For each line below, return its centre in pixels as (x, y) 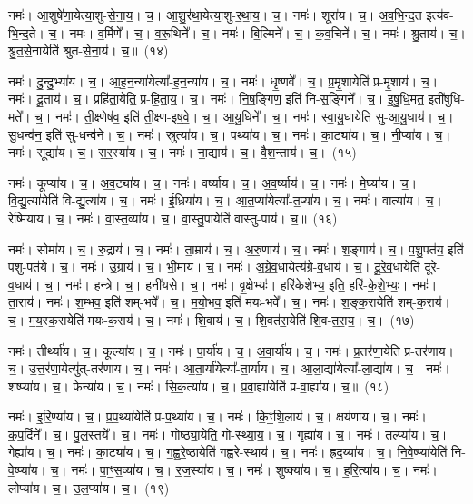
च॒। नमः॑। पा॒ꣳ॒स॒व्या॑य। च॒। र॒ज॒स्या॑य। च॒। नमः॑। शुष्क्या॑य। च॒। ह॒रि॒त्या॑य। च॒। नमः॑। (244, 470)
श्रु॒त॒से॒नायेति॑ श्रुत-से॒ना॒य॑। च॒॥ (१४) (89, 50)
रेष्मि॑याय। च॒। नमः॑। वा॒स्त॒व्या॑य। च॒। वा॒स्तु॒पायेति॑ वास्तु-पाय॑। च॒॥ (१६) (173, 217)
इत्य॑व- (440, 15)
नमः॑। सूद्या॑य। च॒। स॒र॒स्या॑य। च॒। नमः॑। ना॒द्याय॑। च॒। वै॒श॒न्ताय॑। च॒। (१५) (182, 152)
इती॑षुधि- (446, 99)
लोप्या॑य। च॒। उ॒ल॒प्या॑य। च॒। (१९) (89, 487)
